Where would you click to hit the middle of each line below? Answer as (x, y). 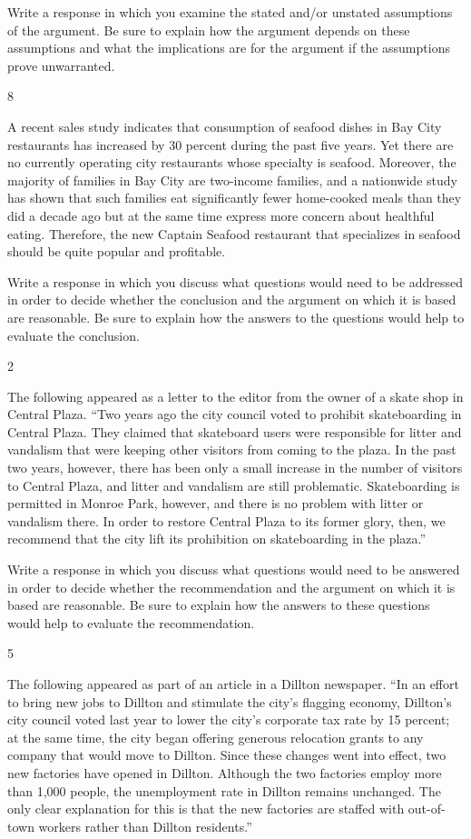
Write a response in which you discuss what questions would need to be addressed (235, 281)
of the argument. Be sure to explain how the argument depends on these (209, 30)
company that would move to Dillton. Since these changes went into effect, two (227, 755)
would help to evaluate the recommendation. (131, 622)
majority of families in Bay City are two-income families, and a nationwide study (232, 180)
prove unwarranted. (61, 65)
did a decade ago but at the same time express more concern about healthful (221, 215)
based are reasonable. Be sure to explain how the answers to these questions (219, 605)
